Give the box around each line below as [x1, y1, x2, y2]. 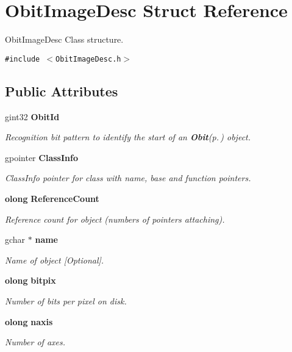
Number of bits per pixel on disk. [5, 294, 127, 307]
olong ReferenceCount [5, 192, 99, 204]
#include [5, 54, 40, 63]
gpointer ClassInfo [5, 151, 78, 163]
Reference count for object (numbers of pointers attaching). [5, 212, 225, 225]
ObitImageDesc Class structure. [5, 33, 124, 46]
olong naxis [5, 315, 53, 328]
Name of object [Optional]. [5, 253, 104, 266]
